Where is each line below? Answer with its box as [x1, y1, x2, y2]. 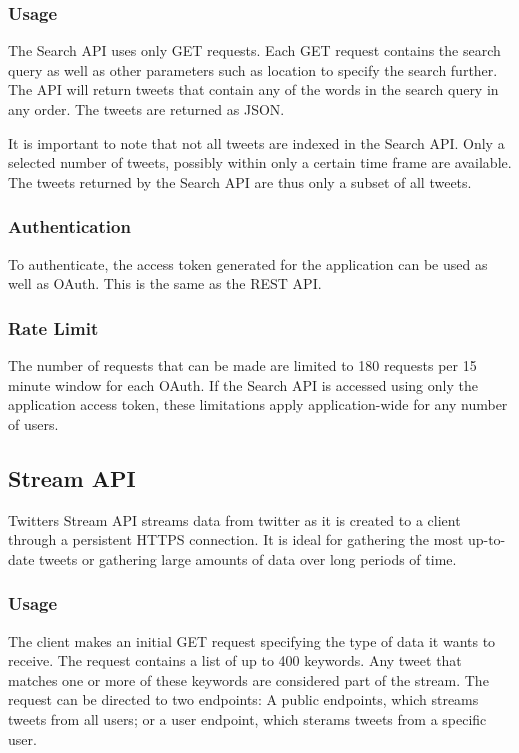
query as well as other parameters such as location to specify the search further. [8, 59, 498, 80]
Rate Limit [8, 315, 99, 340]
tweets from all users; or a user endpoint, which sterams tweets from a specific [8, 708, 487, 729]
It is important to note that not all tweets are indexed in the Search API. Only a [8, 132, 505, 153]
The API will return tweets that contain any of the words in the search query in [8, 79, 499, 100]
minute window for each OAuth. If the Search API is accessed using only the [8, 374, 478, 395]
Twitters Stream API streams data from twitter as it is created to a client [8, 509, 461, 530]
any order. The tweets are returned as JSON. [8, 99, 285, 119]
